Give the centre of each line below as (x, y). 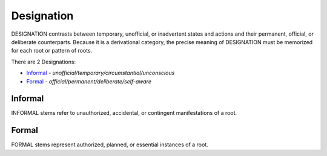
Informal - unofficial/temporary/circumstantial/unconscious (101, 73)
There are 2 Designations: (43, 62)
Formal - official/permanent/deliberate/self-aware (89, 81)
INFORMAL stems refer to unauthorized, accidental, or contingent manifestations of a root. (124, 113)
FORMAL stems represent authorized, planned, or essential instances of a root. (110, 145)
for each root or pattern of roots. (52, 51)
